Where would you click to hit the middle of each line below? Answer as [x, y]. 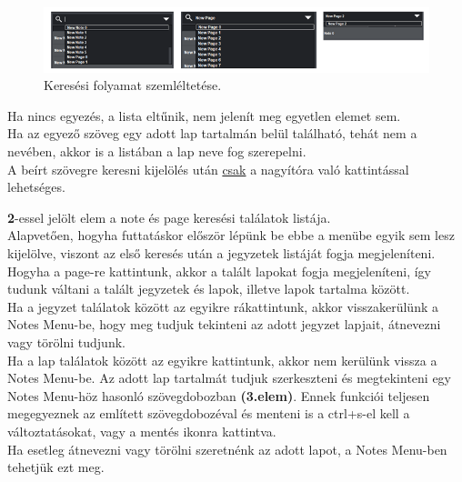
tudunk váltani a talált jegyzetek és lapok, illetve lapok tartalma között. [209, 289]
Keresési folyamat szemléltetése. [133, 85]
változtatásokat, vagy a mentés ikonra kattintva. [142, 431]
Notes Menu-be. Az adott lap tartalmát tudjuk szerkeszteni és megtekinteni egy [230, 378]
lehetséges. [36, 187]
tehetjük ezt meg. [56, 467]
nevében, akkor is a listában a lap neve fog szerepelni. [157, 151]
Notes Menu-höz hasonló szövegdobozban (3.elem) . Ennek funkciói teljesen [219, 395]
